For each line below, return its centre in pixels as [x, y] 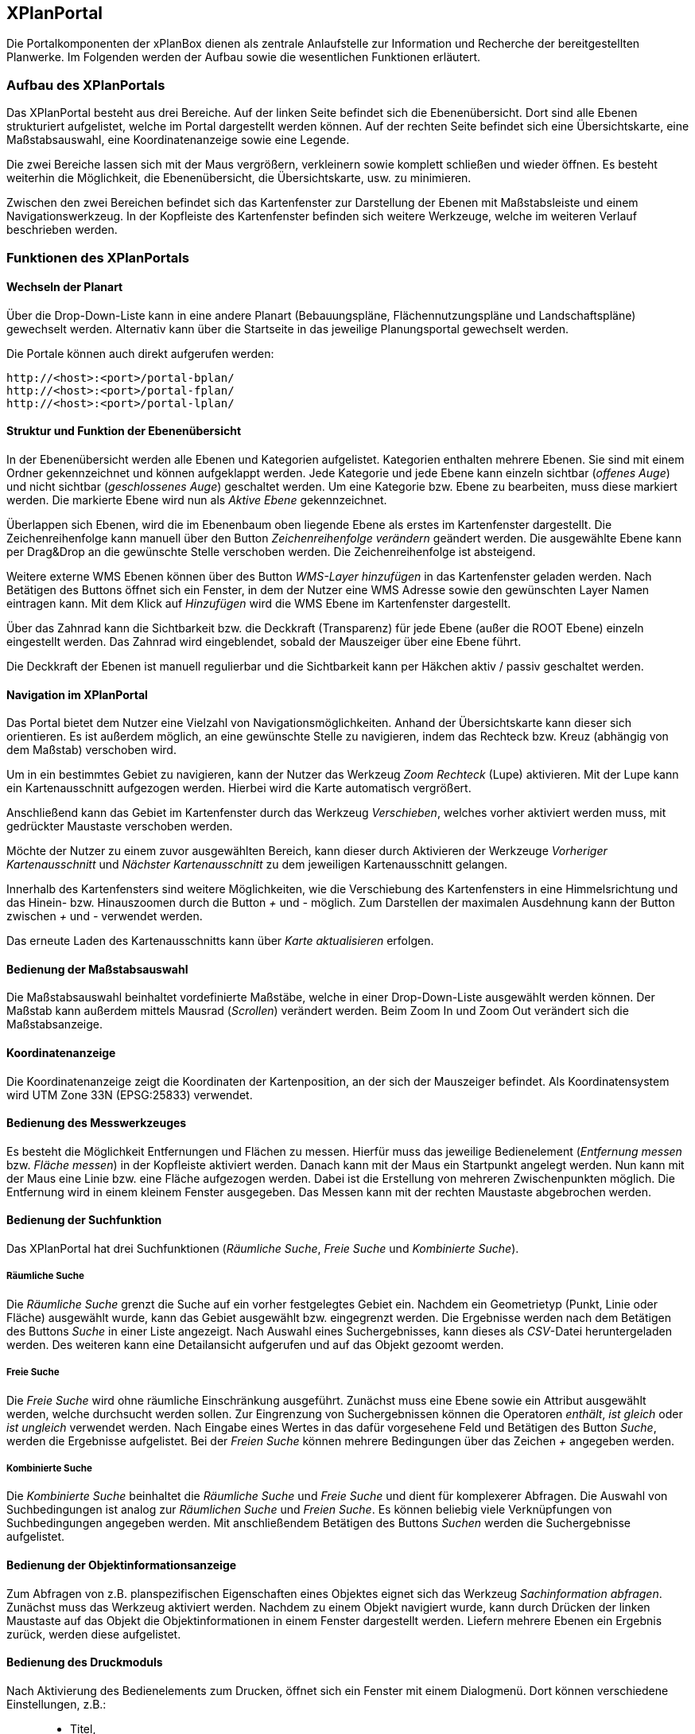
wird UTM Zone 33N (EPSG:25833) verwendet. [130, 1094]
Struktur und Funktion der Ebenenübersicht [124, 431]
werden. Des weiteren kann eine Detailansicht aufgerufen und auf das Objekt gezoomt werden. [255, 1344]
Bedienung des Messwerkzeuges [97, 1123]
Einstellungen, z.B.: [56, 1704]
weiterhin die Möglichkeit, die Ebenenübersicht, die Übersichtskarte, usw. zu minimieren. [239, 178]
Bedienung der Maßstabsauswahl [97, 969]
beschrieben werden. [62, 230]
